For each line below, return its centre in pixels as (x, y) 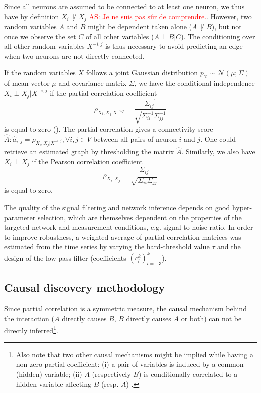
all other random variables (44, 46)
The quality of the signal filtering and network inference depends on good (117, 207)
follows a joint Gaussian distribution (142, 73)
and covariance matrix (93, 83)
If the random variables (40, 73)
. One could (218, 138)
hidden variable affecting (53, 384)
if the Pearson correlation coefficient (87, 161)
